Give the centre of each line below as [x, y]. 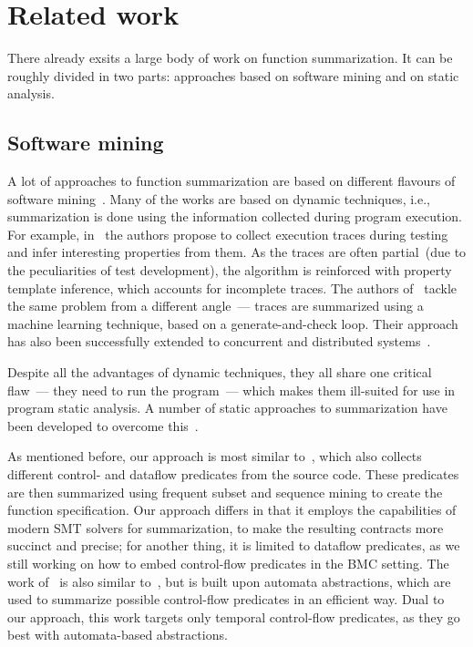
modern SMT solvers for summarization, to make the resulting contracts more [226, 527]
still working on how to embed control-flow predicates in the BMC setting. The [228, 563]
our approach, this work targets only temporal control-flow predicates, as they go [234, 616]
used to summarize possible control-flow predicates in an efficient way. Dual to [226, 599]
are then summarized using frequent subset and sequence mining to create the [225, 492]
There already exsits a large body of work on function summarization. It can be [230, 58]
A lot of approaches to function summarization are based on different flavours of [231, 181]
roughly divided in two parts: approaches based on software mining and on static [233, 75]
